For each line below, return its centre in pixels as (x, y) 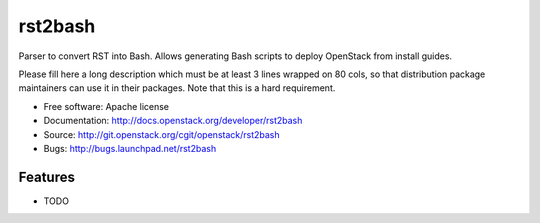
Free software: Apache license (106, 106)
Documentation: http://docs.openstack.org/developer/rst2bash (173, 121)
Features (46, 176)
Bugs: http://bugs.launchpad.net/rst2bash (130, 148)
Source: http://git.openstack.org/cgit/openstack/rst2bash (161, 134)
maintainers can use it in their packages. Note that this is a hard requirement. (177, 88)
